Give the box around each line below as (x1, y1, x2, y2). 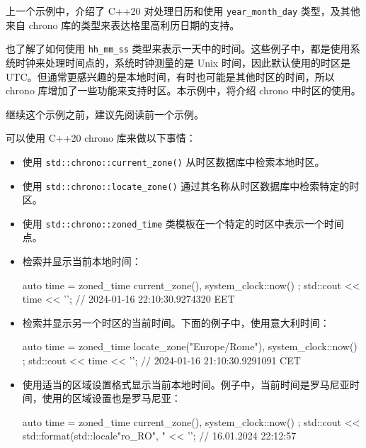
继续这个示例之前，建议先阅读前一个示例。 (6, 106, 204, 121)
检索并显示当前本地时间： (22, 254, 142, 269)
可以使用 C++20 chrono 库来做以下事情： (6, 130, 196, 145)
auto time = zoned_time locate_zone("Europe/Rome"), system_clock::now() (22, 339, 358, 354)
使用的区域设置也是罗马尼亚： (42, 391, 181, 405)
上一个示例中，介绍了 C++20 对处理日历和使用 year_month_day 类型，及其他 (6, 4, 360, 18)
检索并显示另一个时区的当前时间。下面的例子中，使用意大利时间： (22, 315, 330, 330)
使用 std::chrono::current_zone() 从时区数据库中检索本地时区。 (22, 154, 325, 169)
